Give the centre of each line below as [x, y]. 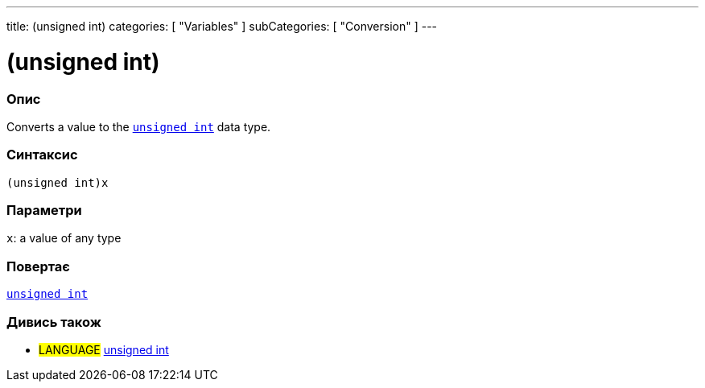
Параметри [44, 210]
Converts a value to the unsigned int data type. [139, 126]
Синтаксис [42, 155]
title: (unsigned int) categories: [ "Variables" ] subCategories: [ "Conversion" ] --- [222, 26]
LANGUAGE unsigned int [104, 349]
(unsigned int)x [58, 182]
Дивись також [54, 322]
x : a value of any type [64, 238]
